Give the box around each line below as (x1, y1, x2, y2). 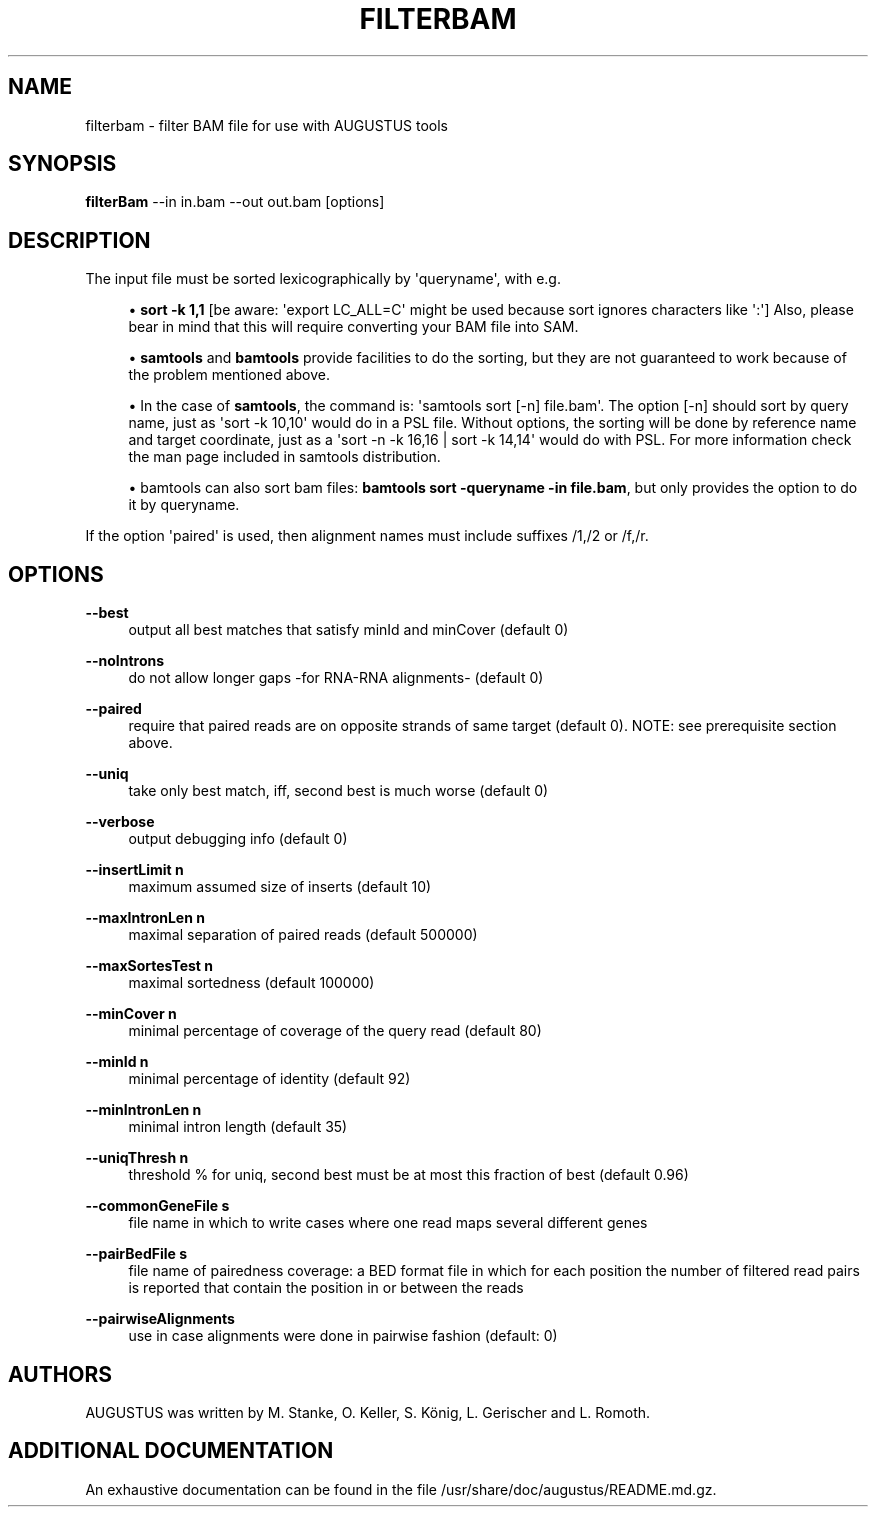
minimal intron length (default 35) (128, 1118, 348, 1136)
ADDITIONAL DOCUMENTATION (8, 1438, 334, 1464)
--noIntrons (85, 652, 165, 670)
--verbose (85, 813, 155, 831)
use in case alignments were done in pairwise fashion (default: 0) (128, 1327, 558, 1345)
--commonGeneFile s (85, 1197, 230, 1215)
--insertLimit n (85, 861, 184, 879)
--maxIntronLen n (85, 909, 205, 927)
